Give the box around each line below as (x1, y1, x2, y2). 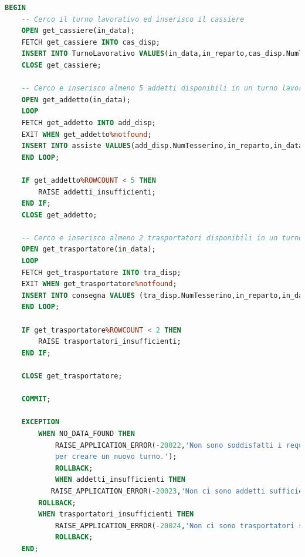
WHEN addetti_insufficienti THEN (55, 475, 185, 484)
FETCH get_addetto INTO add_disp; (21, 118, 156, 127)
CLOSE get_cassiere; (21, 61, 101, 69)
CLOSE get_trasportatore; (21, 372, 123, 380)
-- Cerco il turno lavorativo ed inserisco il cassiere (21, 15, 245, 24)
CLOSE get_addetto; (21, 210, 97, 219)
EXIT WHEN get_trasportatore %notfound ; (21, 280, 177, 288)
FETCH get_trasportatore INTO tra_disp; (21, 268, 181, 277)
